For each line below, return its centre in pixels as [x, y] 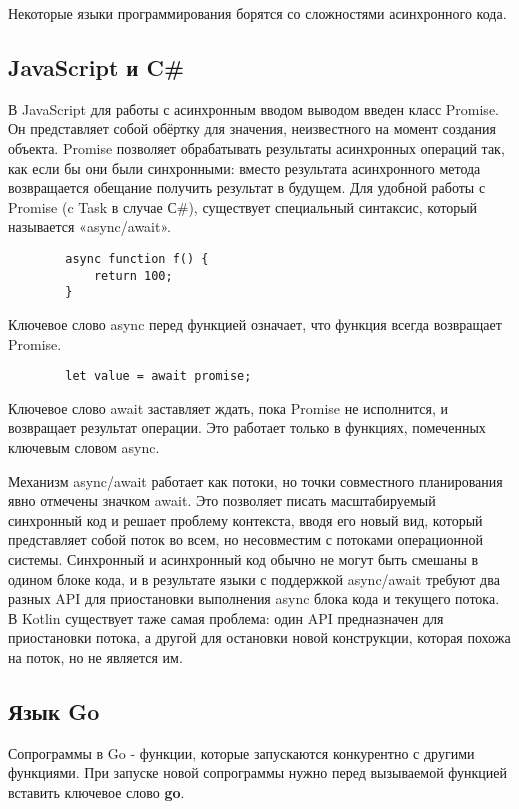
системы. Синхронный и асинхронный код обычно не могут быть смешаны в [243, 558]
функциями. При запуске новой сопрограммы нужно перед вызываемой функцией [257, 772]
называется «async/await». [89, 226]
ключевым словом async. [84, 446]
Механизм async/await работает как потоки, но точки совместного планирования [255, 480]
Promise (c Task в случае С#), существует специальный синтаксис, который [243, 206]
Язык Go [54, 710]
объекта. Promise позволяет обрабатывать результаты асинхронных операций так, [256, 147]
